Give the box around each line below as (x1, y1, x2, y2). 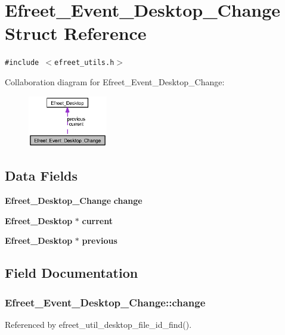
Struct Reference (5, 21, 147, 45)
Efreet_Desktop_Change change (5, 194, 142, 207)
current (82, 214, 113, 227)
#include (5, 58, 39, 67)
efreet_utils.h (54, 58, 114, 67)
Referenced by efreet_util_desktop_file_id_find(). (5, 318, 192, 330)
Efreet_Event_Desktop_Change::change (5, 294, 206, 309)
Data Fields (5, 166, 78, 185)
